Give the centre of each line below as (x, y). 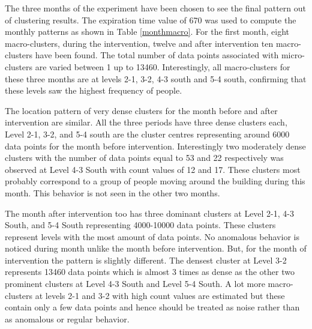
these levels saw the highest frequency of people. (94, 90)
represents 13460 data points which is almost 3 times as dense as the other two (150, 272)
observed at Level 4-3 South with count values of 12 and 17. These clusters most (153, 169)
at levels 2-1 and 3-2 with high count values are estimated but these (160, 295)
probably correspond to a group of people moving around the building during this (155, 181)
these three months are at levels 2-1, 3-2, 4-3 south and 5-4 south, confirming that (156, 78)
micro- (293, 55)
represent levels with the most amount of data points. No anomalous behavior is (152, 236)
